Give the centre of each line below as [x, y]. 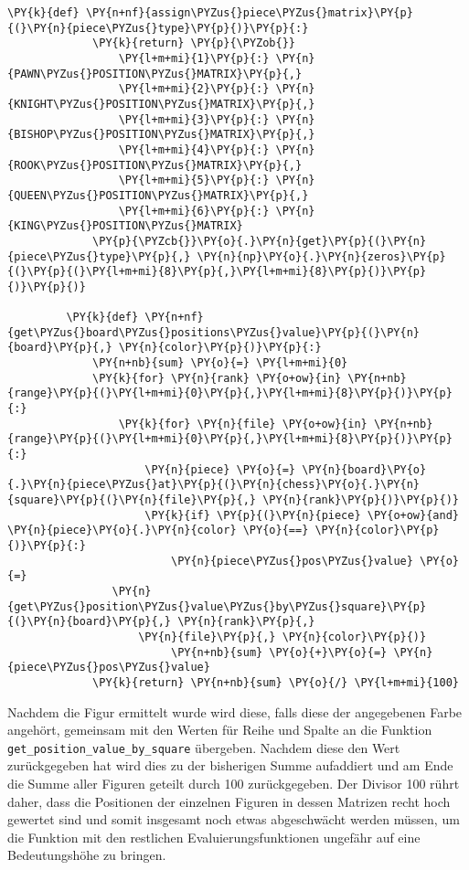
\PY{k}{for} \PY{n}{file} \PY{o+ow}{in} [243, 424]
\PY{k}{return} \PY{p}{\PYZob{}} [194, 43]
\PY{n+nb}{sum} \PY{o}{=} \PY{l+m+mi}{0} [220, 363]
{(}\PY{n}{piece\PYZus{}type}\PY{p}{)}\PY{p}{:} [158, 28]
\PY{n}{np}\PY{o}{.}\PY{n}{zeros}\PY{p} [321, 256]
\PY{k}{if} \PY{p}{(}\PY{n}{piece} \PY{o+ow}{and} [302, 515]
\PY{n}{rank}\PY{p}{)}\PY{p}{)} [361, 500]
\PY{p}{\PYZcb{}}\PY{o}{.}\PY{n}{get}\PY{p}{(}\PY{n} [260, 241]
